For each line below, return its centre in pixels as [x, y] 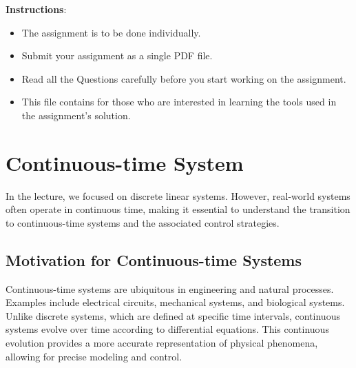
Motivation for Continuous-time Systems [154, 259]
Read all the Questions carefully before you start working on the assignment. [184, 78]
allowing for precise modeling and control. [94, 356]
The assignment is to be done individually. [111, 32]
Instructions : [36, 9]
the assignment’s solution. [76, 115]
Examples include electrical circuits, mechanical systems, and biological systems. [175, 302]
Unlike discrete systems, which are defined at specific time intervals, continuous [173, 315]
